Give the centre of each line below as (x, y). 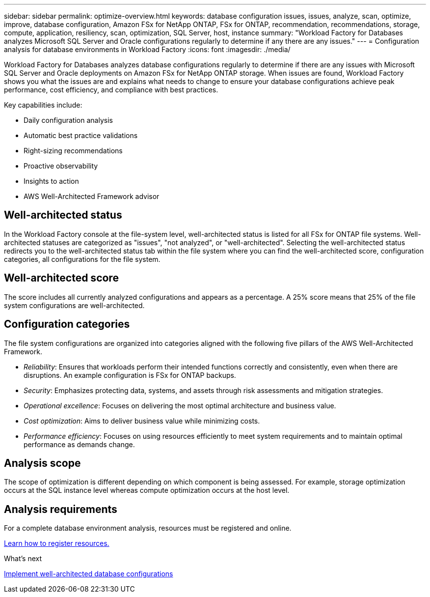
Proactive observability (61, 166)
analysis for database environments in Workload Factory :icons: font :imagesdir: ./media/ (147, 49)
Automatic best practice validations (81, 135)
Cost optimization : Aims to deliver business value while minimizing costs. (142, 421)
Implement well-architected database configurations (89, 574)
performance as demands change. (79, 444)
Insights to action (51, 181)
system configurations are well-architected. (74, 305)
